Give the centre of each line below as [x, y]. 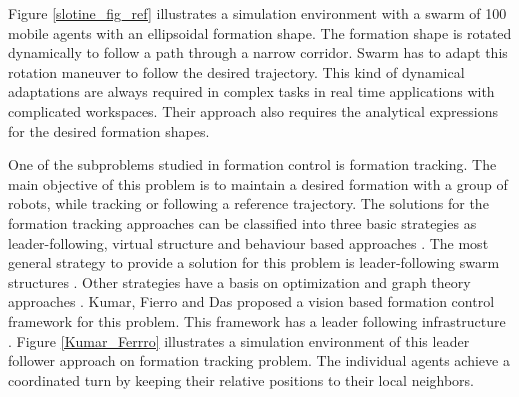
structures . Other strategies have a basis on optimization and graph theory [239, 281]
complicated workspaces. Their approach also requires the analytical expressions [253, 110]
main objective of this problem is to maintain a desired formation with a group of [258, 183]
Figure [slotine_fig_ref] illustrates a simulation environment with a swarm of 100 [257, 13]
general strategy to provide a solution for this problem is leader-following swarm [254, 262]
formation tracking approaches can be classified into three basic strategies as [242, 222]
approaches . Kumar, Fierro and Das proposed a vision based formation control [251, 301]
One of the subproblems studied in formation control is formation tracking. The [252, 164]
